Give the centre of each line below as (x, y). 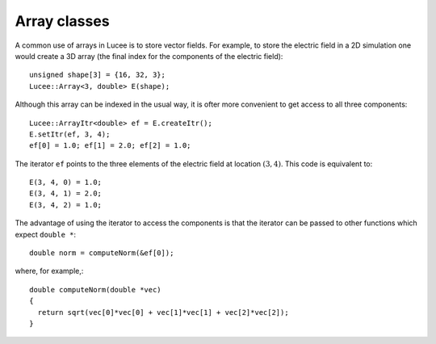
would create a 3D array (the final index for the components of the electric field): (149, 56)
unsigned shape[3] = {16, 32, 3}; (97, 75)
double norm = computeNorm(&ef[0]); (102, 253)
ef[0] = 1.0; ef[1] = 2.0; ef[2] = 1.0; (110, 146)
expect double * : (46, 234)
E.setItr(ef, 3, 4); (70, 134)
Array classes (62, 21)
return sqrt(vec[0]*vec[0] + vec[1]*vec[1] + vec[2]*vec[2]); (163, 312)
